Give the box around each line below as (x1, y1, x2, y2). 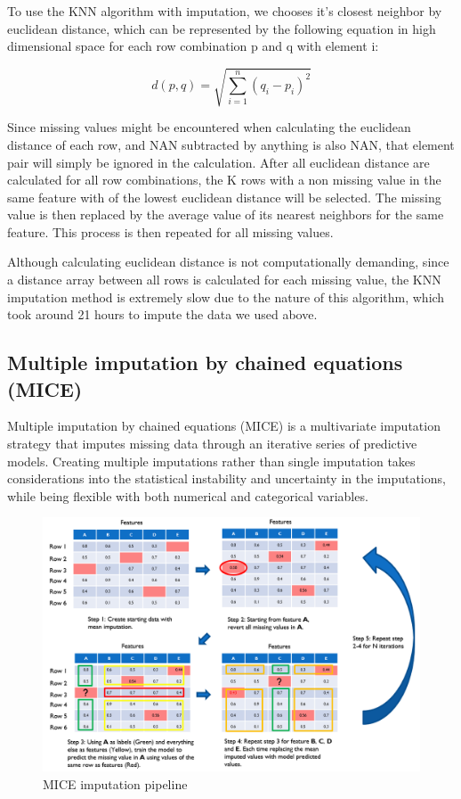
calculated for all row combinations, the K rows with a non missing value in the (7, 170, 441, 189)
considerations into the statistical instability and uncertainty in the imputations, (7, 469, 446, 488)
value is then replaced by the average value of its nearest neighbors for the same (7, 205, 444, 224)
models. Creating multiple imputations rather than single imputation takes (7, 451, 416, 470)
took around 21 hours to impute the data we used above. (7, 305, 318, 324)
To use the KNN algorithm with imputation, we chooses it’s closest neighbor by (7, 2, 442, 20)
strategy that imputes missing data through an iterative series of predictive (7, 434, 417, 453)
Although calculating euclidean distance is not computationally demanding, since (7, 252, 449, 271)
